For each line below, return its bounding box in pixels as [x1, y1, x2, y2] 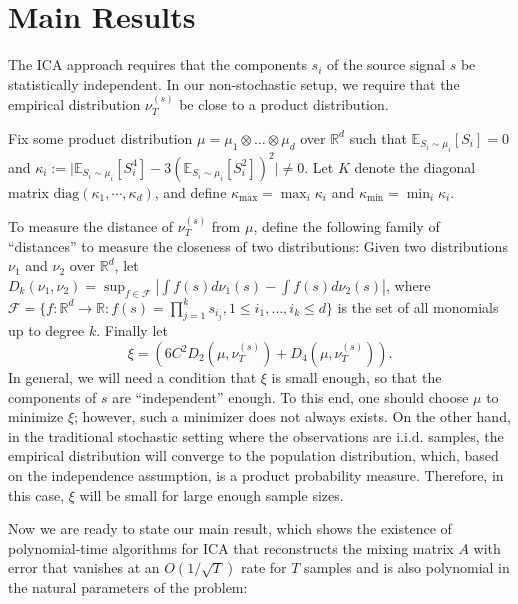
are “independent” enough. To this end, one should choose [112, 386, 469, 407]
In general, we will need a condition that [8, 367, 257, 387]
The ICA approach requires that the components [8, 54, 307, 75]
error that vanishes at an [8, 557, 160, 578]
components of [8, 386, 97, 407]
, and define [154, 181, 227, 202]
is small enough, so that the [271, 367, 442, 387]
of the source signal [327, 54, 446, 75]
